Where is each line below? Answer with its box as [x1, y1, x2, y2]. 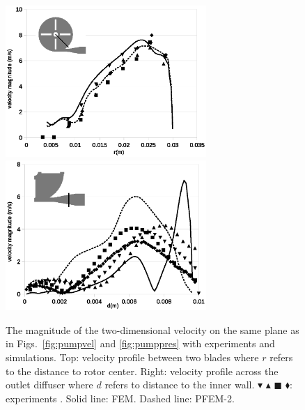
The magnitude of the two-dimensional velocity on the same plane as [6, 322, 299, 337]
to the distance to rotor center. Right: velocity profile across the [6, 363, 279, 378]
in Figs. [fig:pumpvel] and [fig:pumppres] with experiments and [6, 336, 275, 351]
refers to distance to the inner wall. [104, 377, 255, 392]
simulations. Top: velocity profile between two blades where [6, 350, 259, 365]
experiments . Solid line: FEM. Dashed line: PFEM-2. [6, 390, 235, 405]
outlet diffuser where [6, 377, 93, 392]
